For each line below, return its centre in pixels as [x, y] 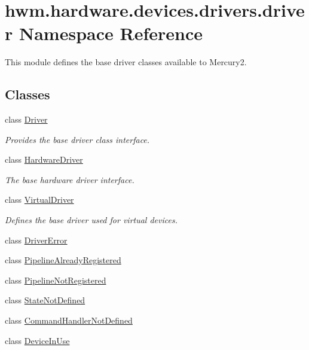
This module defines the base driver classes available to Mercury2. [126, 62]
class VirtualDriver [39, 200]
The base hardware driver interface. [70, 179]
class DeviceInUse [37, 340]
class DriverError [36, 240]
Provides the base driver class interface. [77, 139]
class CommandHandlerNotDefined [69, 320]
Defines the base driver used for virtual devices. [91, 220]
